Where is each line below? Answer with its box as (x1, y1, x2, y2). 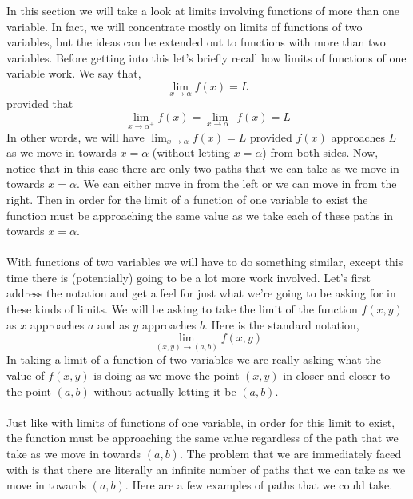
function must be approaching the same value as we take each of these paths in (6, 206, 394, 223)
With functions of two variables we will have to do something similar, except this (6, 253, 403, 270)
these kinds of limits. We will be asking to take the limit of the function (6, 301, 358, 317)
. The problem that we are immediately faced (179, 445, 402, 462)
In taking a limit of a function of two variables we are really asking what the (6, 351, 381, 368)
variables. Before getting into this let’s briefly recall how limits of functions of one (6, 49, 407, 66)
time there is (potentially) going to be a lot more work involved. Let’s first (6, 269, 371, 285)
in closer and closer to (283, 367, 391, 384)
